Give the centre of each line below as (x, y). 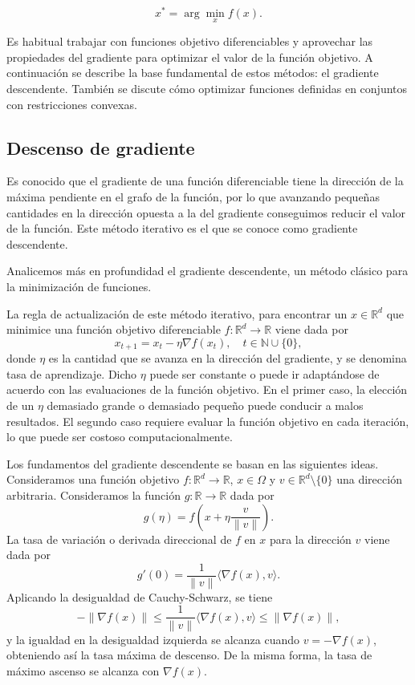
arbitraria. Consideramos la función (94, 495)
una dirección (369, 479)
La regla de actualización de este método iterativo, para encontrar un (177, 313)
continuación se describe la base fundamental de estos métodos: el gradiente (193, 73)
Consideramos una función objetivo (93, 479)
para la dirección (310, 539)
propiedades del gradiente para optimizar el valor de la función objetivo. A (190, 57)
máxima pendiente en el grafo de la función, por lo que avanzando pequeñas (193, 197)
